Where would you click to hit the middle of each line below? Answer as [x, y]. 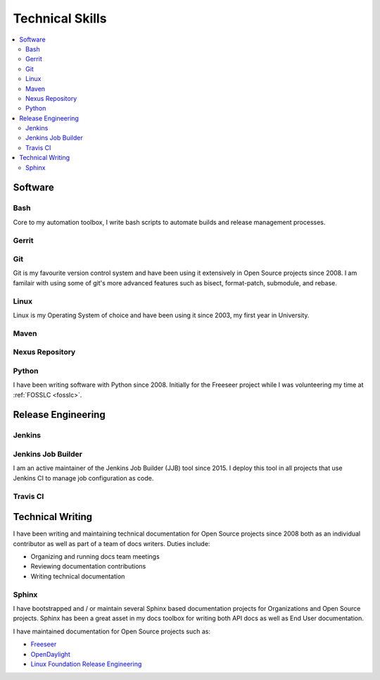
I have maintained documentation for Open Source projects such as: [112, 631]
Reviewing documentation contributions [88, 567]
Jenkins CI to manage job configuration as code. [83, 478]
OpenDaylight [50, 654]
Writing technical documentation [78, 576]
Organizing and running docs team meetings [95, 557]
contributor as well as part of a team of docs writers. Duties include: [112, 543]
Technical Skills [60, 18]
